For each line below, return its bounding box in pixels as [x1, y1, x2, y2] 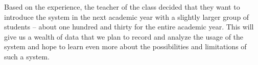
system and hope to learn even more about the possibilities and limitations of [4, 41, 247, 52]
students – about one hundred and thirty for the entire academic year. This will [4, 21, 254, 32]
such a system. [4, 51, 50, 61]
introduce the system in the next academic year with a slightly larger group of [4, 11, 249, 22]
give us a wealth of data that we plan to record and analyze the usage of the [4, 31, 244, 42]
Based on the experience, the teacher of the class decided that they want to [4, 2, 240, 12]
